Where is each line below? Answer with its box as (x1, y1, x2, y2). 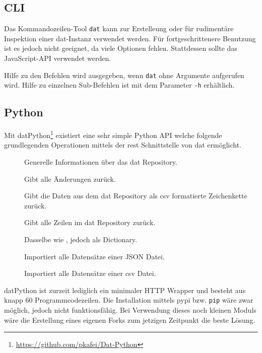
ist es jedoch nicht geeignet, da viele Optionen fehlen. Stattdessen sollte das (4, 43, 237, 53)
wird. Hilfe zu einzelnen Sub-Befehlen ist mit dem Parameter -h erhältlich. (4, 80, 235, 90)
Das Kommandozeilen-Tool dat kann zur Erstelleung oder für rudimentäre (4, 23, 234, 34)
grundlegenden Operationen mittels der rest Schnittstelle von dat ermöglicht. (4, 139, 242, 150)
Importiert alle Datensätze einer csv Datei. (24, 268, 156, 278)
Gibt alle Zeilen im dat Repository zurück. (24, 217, 156, 228)
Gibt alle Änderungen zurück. (24, 173, 116, 184)
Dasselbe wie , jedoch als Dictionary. (24, 234, 137, 244)
